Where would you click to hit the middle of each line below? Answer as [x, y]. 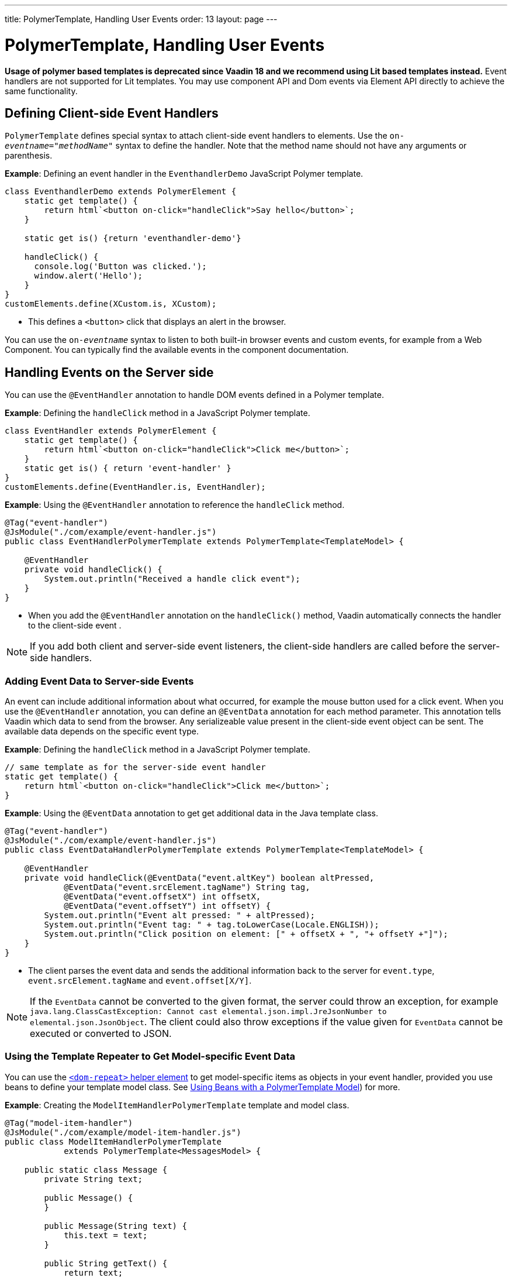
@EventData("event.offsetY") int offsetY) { [167, 906]
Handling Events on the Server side [109, 372]
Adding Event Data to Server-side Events [99, 681]
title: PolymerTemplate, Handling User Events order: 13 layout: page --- [141, 19]
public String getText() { [106, 1263]
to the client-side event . [75, 626]
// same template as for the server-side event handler [135, 767]
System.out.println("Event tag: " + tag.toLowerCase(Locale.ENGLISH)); [212, 924]
